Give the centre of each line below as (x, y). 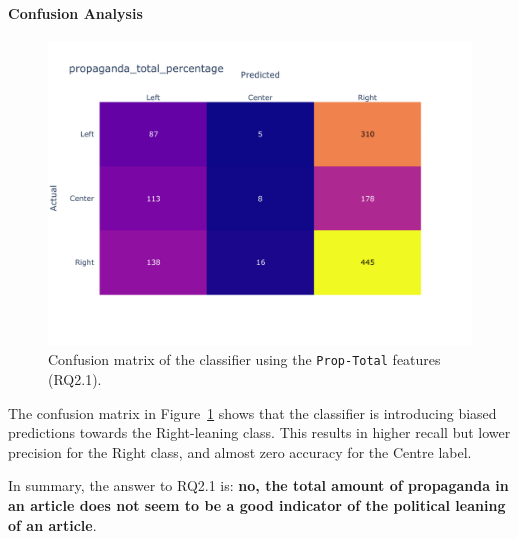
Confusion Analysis (75, 12)
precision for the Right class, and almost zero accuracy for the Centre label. (240, 451)
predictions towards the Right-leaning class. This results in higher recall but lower (259, 432)
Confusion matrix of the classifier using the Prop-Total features (244, 359)
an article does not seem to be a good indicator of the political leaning (257, 504)
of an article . (52, 524)
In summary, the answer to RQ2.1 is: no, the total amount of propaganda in (258, 485)
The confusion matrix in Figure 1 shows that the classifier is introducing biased (252, 412)
